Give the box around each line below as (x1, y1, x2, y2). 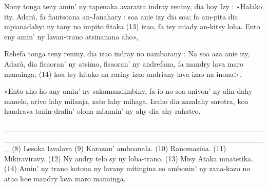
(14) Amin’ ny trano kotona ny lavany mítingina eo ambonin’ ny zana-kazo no (4, 163, 251, 174)
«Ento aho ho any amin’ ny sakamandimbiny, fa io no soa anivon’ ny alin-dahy (4, 86, 253, 96)
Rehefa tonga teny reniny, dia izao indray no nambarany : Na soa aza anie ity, (4, 48, 250, 59)
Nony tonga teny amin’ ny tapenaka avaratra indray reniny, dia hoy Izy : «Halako (4, 1, 262, 11)
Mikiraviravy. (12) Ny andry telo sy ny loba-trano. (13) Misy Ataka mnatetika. (4, 153, 253, 163)
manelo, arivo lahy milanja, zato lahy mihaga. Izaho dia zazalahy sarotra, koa (4, 95, 249, 106)
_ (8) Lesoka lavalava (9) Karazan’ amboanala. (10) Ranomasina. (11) (4, 143, 226, 154)
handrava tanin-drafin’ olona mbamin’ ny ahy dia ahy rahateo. (4, 106, 201, 116)
